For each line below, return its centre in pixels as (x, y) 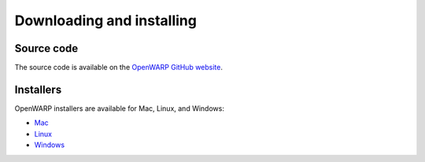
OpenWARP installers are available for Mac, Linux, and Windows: (119, 108)
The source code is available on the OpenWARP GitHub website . (119, 68)
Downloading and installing (105, 20)
